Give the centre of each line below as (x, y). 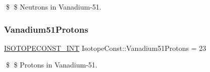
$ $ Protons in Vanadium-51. (51, 65)
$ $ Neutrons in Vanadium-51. (54, 7)
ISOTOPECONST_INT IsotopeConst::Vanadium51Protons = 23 (105, 48)
